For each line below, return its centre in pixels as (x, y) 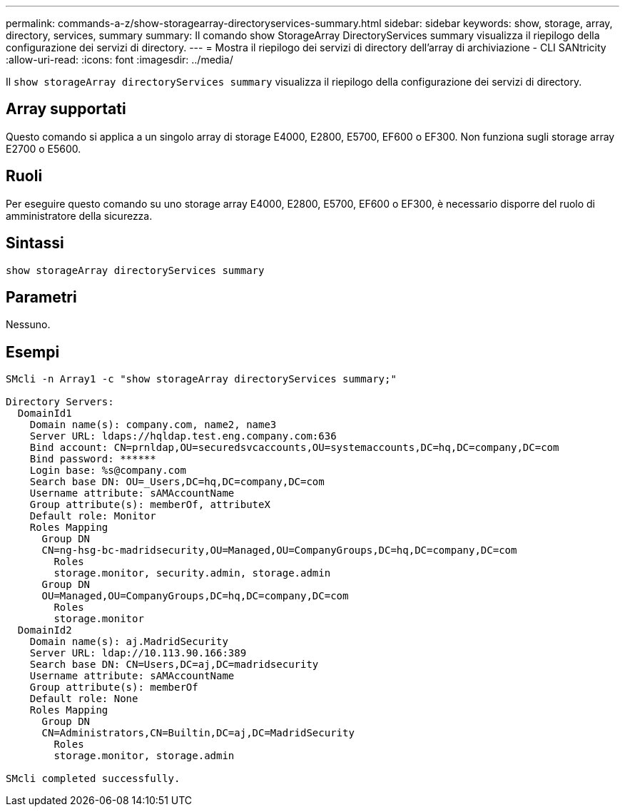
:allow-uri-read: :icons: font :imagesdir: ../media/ (120, 60)
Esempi (33, 352)
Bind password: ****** (93, 459)
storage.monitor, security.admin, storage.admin (192, 573)
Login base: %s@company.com (108, 471)
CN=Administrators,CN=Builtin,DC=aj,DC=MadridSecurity (198, 733)
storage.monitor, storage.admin (144, 756)
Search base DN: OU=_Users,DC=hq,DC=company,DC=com (177, 482)
